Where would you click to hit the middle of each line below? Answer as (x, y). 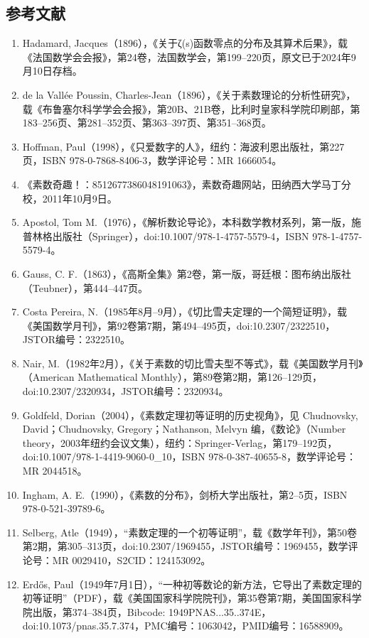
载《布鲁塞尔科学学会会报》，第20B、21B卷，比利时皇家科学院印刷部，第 (191, 108)
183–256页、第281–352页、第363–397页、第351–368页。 (147, 123)
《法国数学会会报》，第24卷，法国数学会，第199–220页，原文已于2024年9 (189, 56)
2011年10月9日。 (80, 198)
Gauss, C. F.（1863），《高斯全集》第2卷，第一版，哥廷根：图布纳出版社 (187, 273)
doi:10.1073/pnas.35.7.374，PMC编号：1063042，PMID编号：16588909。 (186, 626)
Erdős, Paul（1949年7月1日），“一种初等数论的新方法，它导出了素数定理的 (192, 584)
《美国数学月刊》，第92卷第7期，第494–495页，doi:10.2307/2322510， (179, 325)
